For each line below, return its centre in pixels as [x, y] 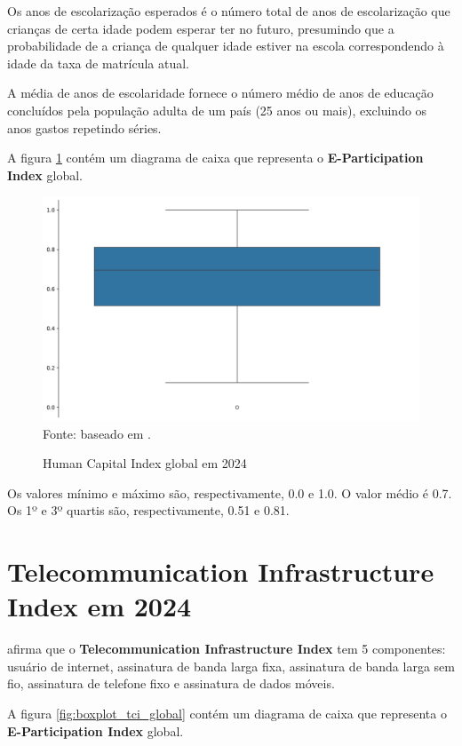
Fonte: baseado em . [97, 433]
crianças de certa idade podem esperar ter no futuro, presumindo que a [201, 28]
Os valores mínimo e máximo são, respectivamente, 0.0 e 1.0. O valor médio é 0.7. [230, 492]
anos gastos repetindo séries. [84, 127]
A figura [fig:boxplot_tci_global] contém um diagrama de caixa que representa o [227, 713]
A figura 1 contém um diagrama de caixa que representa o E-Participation [215, 158]
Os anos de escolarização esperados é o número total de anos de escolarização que [229, 11]
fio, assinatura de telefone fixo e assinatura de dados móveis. [171, 683]
